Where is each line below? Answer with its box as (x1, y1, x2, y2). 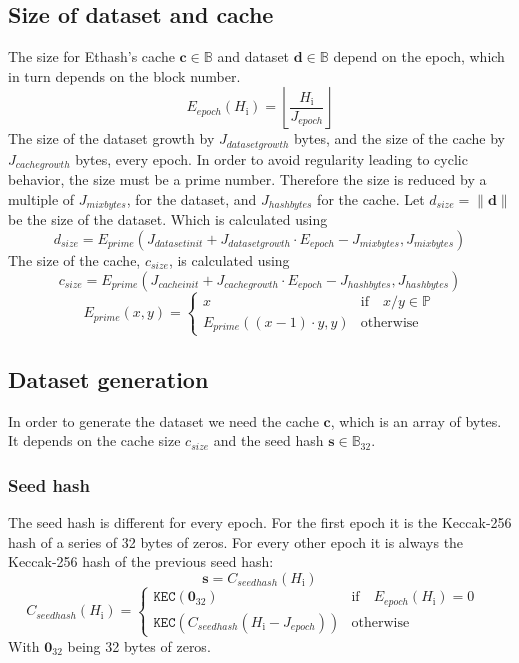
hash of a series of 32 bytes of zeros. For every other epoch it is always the (8, 531, 464, 552)
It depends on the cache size (8, 430, 181, 451)
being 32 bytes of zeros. (67, 635, 211, 656)
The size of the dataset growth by (8, 128, 215, 149)
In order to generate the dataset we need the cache (8, 410, 319, 431)
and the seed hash (213, 430, 324, 451)
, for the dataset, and (126, 188, 257, 209)
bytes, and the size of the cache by (294, 128, 505, 149)
